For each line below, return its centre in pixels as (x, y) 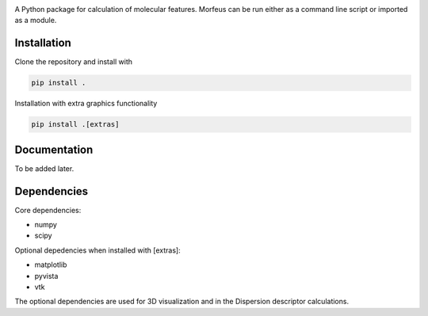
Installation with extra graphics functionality (86, 104)
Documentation (54, 149)
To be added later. (44, 168)
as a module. (36, 21)
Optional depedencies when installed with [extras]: (98, 250)
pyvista (46, 276)
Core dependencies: (48, 210)
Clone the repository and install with (74, 62)
